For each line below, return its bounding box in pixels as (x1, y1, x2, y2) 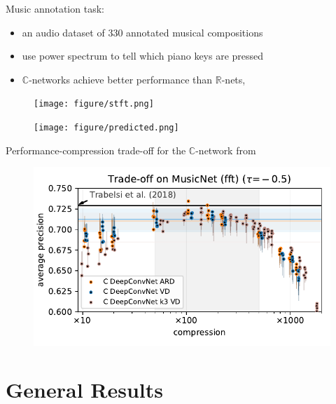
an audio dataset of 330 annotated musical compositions (22, 25, 263, 39)
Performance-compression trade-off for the (6, 142, 186, 157)
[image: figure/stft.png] (34, 99, 154, 109)
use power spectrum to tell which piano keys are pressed (22, 48, 264, 63)
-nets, (221, 72, 246, 86)
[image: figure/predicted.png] (34, 123, 179, 133)
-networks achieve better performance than (29, 72, 213, 86)
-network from (195, 142, 256, 157)
